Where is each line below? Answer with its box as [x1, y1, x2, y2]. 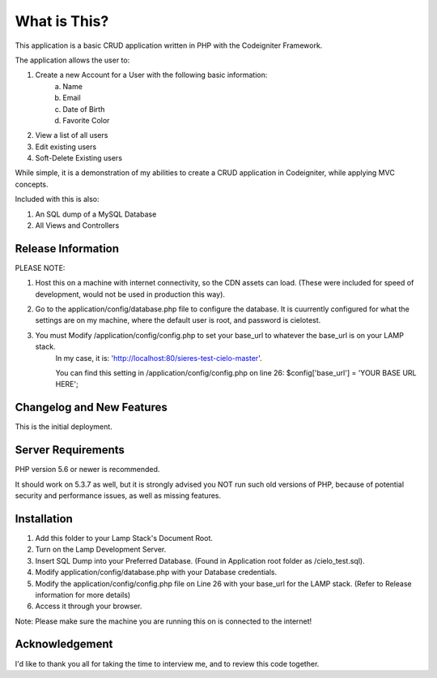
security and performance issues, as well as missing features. [15, 491, 222, 500]
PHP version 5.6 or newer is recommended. [15, 465, 160, 474]
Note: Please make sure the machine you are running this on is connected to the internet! [15, 616, 312, 626]
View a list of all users [35, 131, 108, 140]
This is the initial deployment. [15, 422, 112, 431]
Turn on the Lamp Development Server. [35, 544, 167, 555]
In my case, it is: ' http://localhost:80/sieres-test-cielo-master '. [55, 353, 262, 363]
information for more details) [35, 590, 131, 599]
